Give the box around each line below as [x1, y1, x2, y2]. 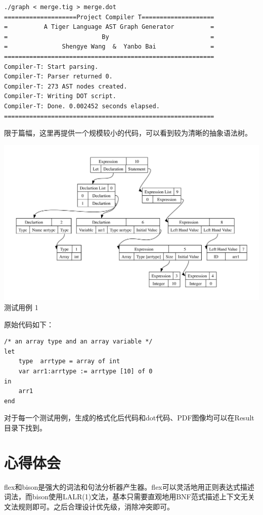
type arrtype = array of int [18, 358, 120, 365]
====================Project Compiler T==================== [4, 13, 214, 21]
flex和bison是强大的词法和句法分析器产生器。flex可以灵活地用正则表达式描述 [4, 481, 254, 492]
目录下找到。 [4, 422, 47, 433]
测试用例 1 [4, 302, 38, 312]
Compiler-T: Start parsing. [4, 63, 99, 70]
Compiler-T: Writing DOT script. [4, 93, 116, 100]
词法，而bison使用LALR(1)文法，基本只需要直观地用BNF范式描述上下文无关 [4, 491, 255, 502]
